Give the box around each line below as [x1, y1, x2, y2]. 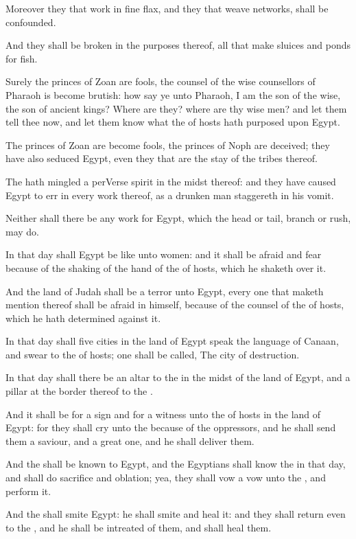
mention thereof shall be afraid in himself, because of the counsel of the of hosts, [5, 297, 344, 312]
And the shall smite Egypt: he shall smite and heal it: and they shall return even [5, 507, 346, 521]
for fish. [5, 51, 38, 65]
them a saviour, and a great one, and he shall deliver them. [5, 433, 254, 448]
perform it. [5, 483, 51, 498]
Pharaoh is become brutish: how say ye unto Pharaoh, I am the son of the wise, [5, 87, 341, 102]
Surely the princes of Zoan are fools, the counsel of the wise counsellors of [5, 74, 316, 89]
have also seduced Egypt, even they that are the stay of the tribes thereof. [5, 151, 318, 165]
